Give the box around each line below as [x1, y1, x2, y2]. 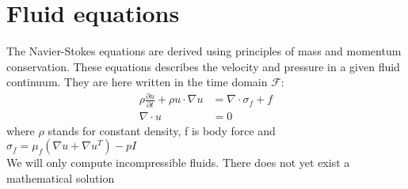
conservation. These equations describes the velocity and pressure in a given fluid [6, 58, 400, 74]
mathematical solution [6, 169, 115, 186]
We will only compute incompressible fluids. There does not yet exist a [6, 154, 350, 171]
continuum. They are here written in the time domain [6, 74, 268, 90]
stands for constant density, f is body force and [48, 122, 276, 138]
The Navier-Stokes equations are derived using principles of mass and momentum [6, 43, 402, 59]
